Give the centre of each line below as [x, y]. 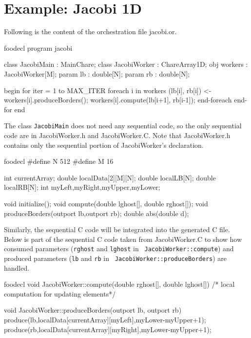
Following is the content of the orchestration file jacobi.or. [90, 31]
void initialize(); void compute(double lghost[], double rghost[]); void [106, 203]
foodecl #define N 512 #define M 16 [59, 161]
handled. [17, 268]
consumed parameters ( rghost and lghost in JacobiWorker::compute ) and [119, 249]
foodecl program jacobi [38, 48]
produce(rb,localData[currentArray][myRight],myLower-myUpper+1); [108, 329]
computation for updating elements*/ [60, 293]
